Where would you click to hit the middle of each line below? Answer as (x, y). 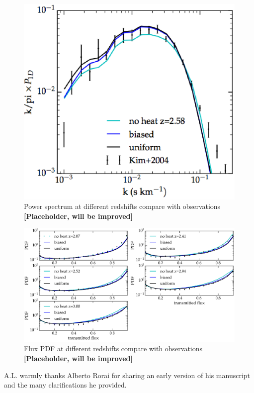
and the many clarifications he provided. (65, 385)
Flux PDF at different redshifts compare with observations (113, 348)
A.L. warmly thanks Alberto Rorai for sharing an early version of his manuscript (127, 375)
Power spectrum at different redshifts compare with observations (122, 206)
